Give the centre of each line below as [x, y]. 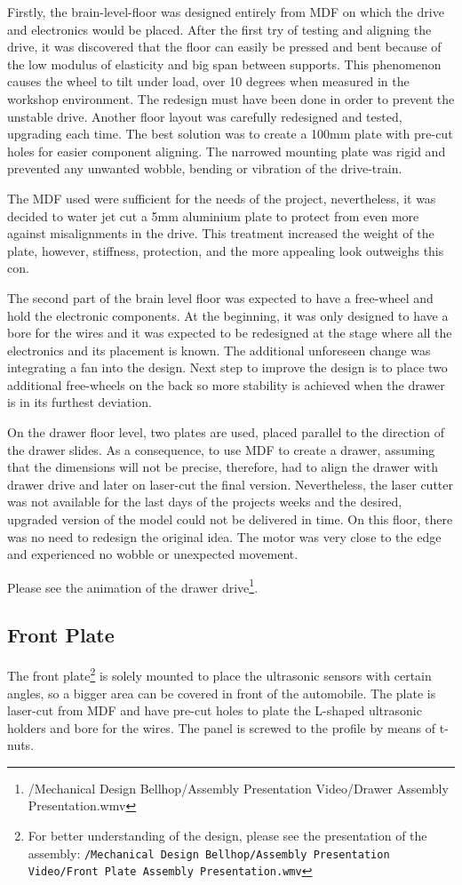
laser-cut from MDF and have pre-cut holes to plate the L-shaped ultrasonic [215, 710]
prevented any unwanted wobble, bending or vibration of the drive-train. [205, 168]
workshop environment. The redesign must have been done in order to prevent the [231, 98]
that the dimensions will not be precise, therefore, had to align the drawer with [223, 467]
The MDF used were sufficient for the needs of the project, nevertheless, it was [222, 198]
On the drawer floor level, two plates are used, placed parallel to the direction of [226, 432]
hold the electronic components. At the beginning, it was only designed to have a [228, 315]
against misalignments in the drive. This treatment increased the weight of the [221, 233]
